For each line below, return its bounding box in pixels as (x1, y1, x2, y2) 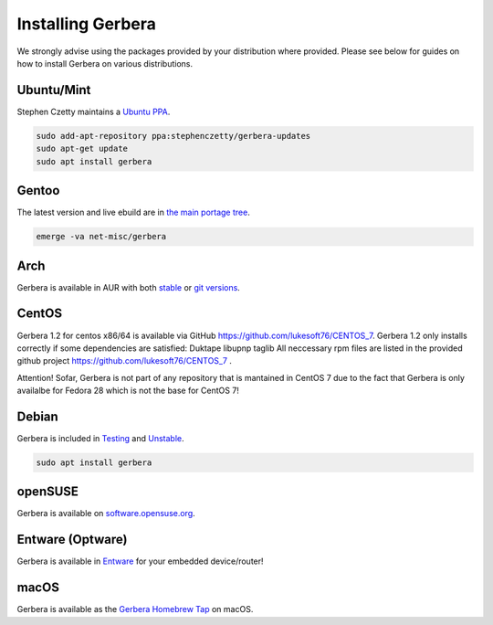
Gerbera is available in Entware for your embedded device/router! (16, 556, 264, 567)
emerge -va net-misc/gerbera (36, 231, 167, 242)
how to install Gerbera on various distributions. (16, 58, 194, 69)
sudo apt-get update (36, 143, 128, 154)
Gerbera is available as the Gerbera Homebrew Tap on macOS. (16, 604, 254, 615)
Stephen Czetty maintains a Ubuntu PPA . (16, 106, 171, 117)
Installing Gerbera (16, 14, 157, 34)
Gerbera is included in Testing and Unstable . (16, 432, 184, 443)
